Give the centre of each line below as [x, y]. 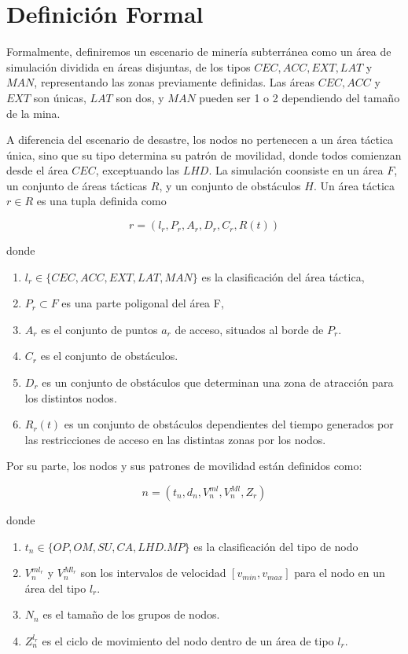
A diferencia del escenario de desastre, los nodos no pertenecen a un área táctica [200, 140]
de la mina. [33, 113]
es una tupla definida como [101, 201]
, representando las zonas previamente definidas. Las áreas [174, 82]
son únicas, [60, 97]
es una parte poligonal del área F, [143, 303]
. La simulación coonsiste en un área [296, 170]
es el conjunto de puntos [99, 329]
